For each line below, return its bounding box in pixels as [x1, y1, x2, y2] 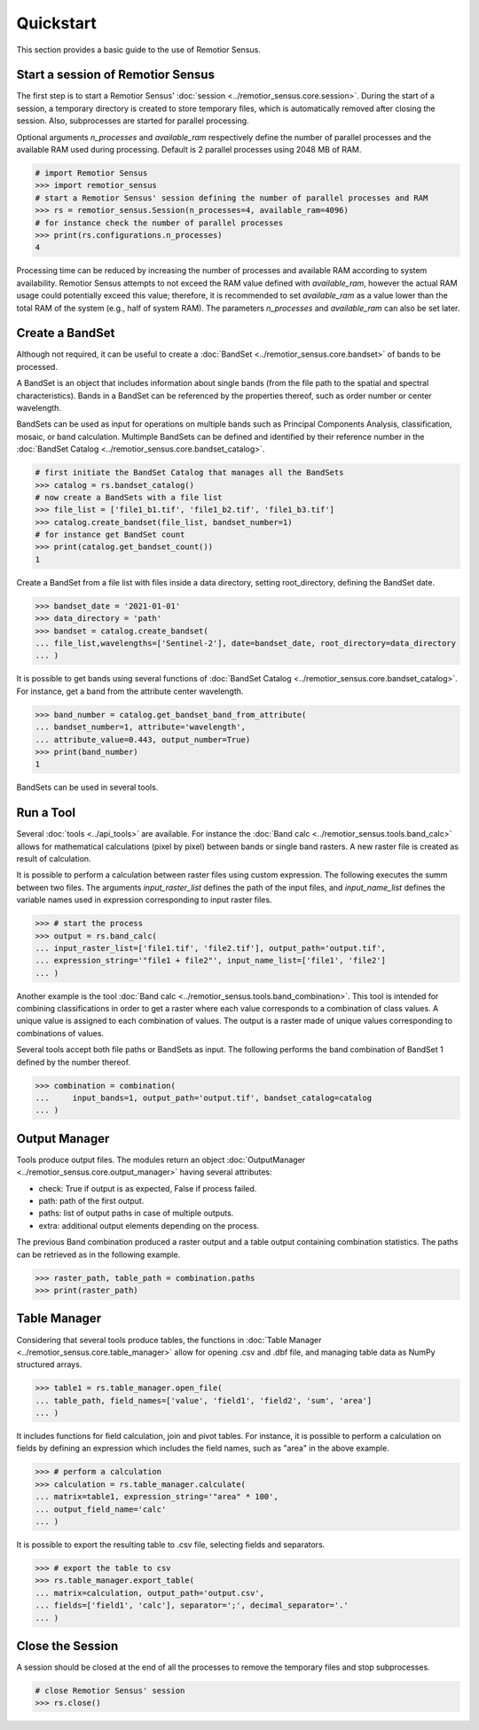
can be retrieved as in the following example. [16, 1249, 181, 1260]
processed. [16, 361, 58, 372]
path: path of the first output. [38, 1196, 145, 1207]
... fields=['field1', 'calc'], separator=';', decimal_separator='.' [35, 1600, 349, 1610]
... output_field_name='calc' [35, 1504, 167, 1514]
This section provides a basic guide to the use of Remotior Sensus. [16, 44, 261, 55]
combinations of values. [16, 1027, 105, 1038]
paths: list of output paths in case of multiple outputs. [38, 1207, 234, 1219]
